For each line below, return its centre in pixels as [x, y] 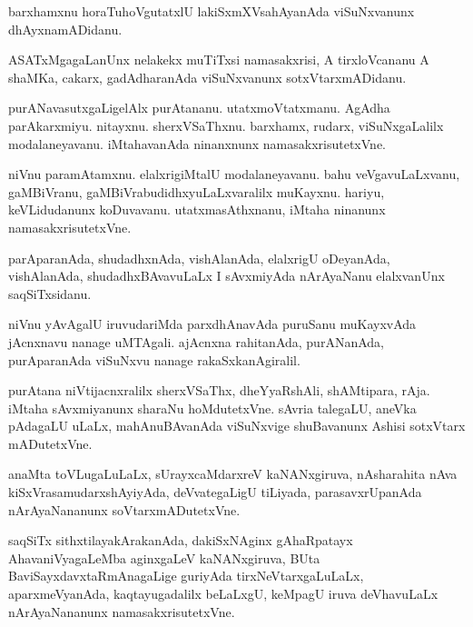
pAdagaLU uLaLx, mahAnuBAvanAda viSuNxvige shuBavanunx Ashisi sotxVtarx [237, 426]
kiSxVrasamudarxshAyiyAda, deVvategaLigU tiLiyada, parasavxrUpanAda [215, 492]
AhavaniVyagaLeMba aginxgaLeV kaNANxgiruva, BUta [164, 557]
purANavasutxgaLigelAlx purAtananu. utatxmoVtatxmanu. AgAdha [199, 108]
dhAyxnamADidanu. [65, 29]
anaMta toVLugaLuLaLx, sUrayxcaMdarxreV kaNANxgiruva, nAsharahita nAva [233, 474]
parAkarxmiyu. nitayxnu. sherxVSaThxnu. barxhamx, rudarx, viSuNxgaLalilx [226, 125]
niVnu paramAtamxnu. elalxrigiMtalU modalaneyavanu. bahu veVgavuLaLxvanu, [234, 174]
